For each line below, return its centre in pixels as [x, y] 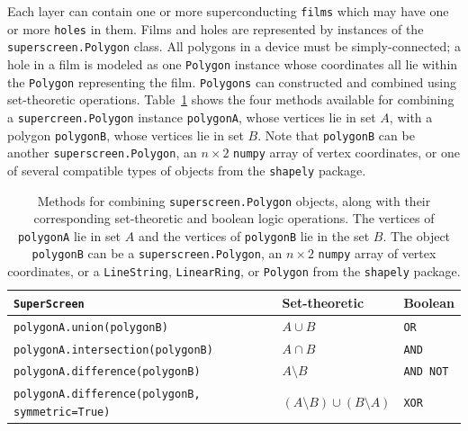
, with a [411, 117]
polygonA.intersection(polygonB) [113, 350]
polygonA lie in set [69, 235]
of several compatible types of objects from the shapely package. [187, 170]
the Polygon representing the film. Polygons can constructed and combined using [232, 81]
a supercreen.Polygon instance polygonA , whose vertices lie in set [192, 117]
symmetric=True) [62, 412]
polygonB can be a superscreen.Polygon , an [157, 253]
